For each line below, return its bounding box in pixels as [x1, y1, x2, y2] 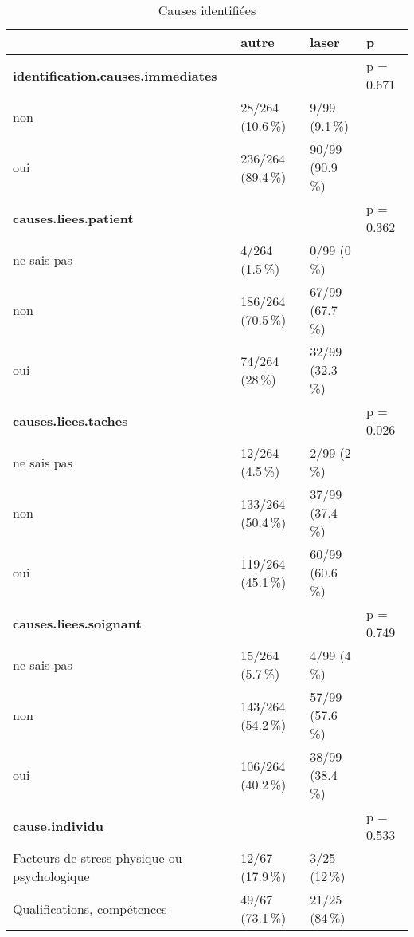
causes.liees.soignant [13, 613, 142, 632]
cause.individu [13, 816, 104, 835]
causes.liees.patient [13, 208, 134, 227]
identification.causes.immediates [13, 65, 217, 85]
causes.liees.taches [13, 411, 128, 430]
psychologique [13, 867, 90, 885]
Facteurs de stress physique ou [13, 848, 182, 867]
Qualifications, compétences [13, 899, 167, 918]
